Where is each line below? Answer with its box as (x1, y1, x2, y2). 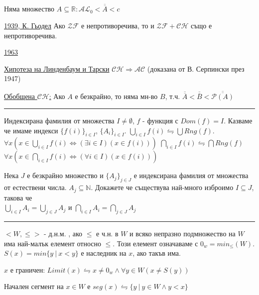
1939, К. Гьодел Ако (4, 20, 65, 31)
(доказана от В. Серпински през (147, 63, 245, 74)
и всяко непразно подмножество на (129, 228, 236, 239)
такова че (4, 192, 32, 202)
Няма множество (4, 3, 55, 14)
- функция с (142, 115, 178, 126)
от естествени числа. (4, 182, 67, 193)
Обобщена (4, 91, 35, 101)
